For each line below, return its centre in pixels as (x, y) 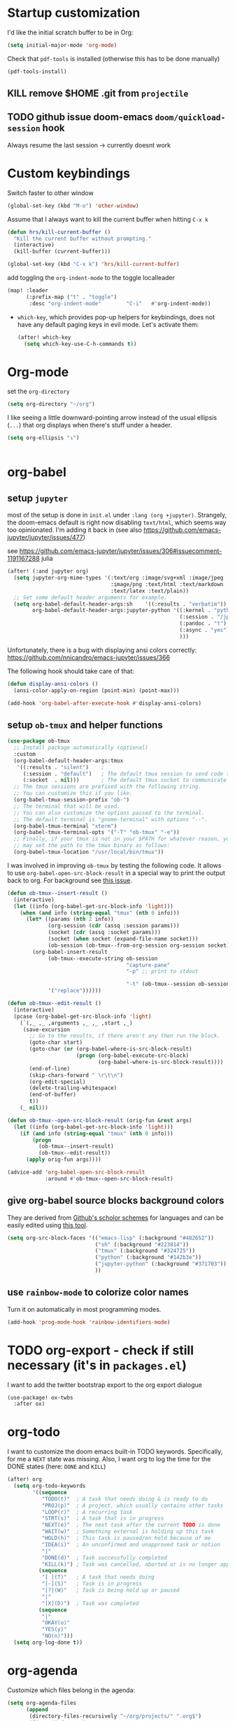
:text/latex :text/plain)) (150, 591)
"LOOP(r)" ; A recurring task (87, 1512)
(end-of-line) (50, 1068)
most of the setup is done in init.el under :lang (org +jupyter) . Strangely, (117, 515)
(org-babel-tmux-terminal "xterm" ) (65, 826)
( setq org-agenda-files (42, 1703)
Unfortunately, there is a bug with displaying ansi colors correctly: (102, 650)
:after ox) (29, 1404)
